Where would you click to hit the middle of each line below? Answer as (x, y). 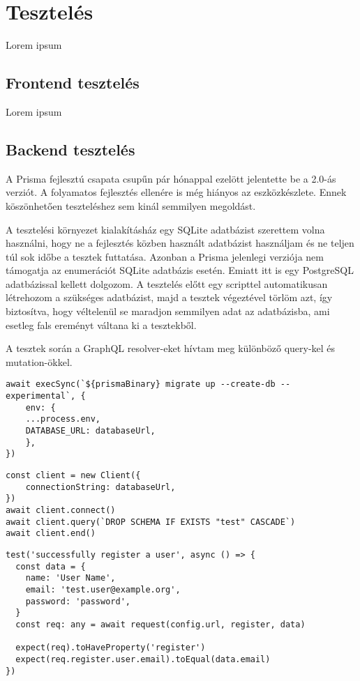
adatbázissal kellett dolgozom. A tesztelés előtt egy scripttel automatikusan (167, 283)
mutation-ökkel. (39, 361)
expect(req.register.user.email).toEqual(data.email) (143, 659)
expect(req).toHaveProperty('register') (111, 648)
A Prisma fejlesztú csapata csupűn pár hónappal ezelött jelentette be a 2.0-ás (171, 178)
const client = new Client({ (73, 476)
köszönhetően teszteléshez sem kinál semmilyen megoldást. (131, 205)
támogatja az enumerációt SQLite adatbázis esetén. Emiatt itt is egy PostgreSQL (180, 270)
